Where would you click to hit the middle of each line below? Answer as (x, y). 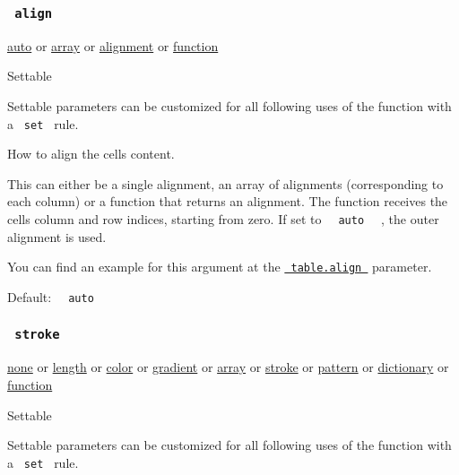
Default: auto (51, 296)
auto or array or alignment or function (113, 45)
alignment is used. (57, 236)
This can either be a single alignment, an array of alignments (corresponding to (225, 183)
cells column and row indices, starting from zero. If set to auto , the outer (223, 219)
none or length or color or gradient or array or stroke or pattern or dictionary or (228, 367)
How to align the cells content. (91, 154)
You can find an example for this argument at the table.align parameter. (220, 267)
